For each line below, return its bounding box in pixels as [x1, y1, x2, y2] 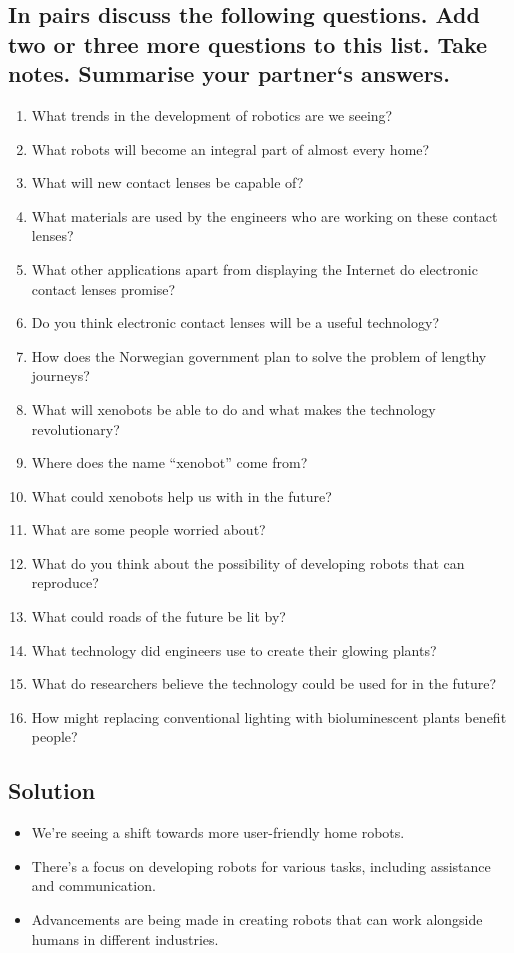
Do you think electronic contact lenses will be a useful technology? [31, 312, 440, 333]
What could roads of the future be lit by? [31, 606, 286, 627]
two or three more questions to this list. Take [8, 28, 488, 59]
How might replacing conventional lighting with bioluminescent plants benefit [31, 706, 507, 727]
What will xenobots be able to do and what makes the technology [31, 398, 436, 419]
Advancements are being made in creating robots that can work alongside [31, 909, 483, 930]
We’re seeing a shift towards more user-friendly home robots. [31, 822, 405, 843]
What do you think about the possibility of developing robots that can [31, 552, 465, 573]
